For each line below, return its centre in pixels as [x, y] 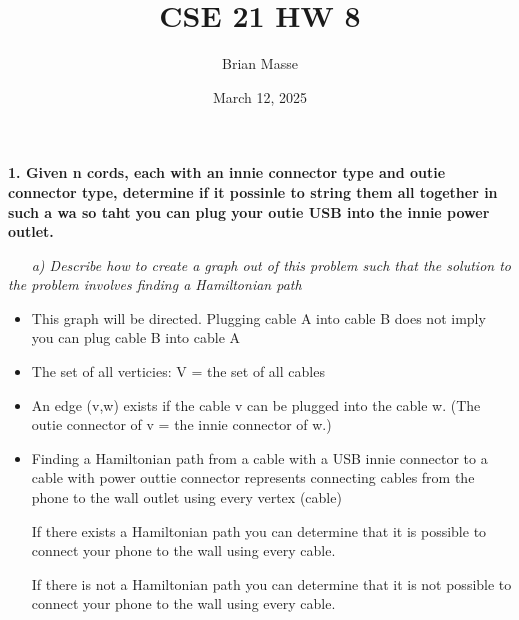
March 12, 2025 [260, 96]
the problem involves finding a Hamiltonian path [155, 284]
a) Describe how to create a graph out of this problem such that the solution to [271, 264]
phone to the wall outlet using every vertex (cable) [186, 497]
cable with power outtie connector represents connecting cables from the [253, 477]
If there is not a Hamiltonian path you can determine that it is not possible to [271, 583]
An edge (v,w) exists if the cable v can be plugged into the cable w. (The [256, 404]
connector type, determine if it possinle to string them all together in [253, 191]
